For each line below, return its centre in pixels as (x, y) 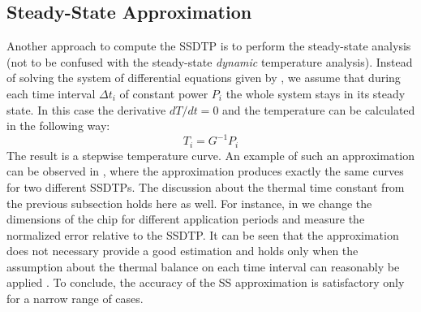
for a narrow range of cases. (75, 299)
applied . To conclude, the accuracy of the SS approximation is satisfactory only (206, 282)
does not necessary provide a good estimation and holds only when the (183, 251)
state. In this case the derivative (86, 109)
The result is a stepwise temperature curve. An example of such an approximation (210, 155)
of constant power (164, 93)
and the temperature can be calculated (319, 109)
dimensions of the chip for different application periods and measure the (186, 219)
